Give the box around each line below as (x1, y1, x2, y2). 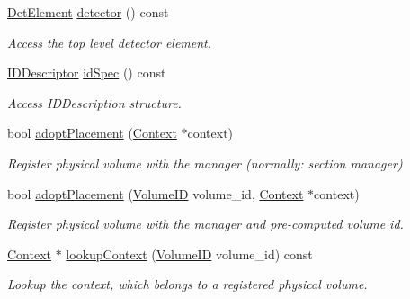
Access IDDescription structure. (7, 93, 182, 112)
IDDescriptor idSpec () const (7, 63, 166, 82)
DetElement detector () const (7, 3, 169, 21)
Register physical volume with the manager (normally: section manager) (7, 153, 403, 172)
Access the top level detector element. (7, 32, 212, 51)
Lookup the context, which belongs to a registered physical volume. (7, 275, 368, 294)
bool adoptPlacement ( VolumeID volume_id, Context (7, 184, 304, 203)
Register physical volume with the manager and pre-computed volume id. (7, 214, 404, 233)
